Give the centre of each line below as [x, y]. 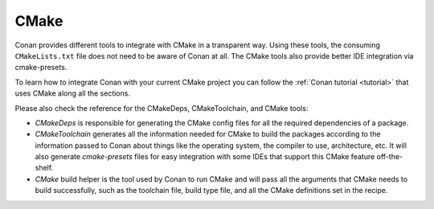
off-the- [390, 157]
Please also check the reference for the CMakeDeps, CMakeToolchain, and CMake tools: [162, 108]
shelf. [44, 168]
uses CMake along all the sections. [72, 93]
